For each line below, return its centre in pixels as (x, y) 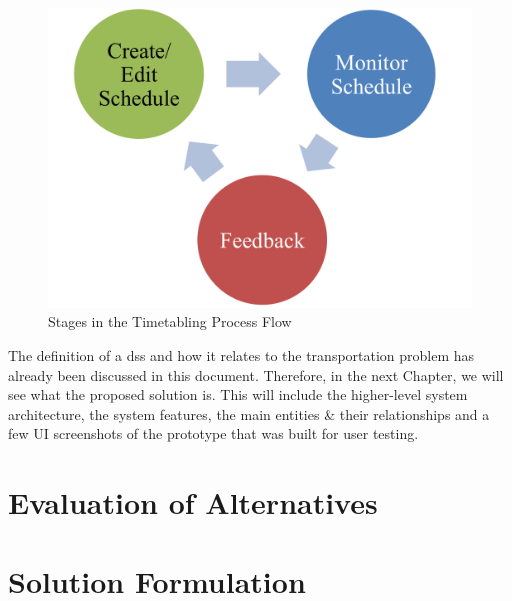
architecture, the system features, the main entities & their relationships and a (249, 413)
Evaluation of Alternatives (193, 502)
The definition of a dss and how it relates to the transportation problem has (241, 354)
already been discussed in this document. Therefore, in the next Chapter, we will (256, 374)
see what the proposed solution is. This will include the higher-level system (238, 394)
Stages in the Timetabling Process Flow (170, 321)
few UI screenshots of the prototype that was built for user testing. (213, 433)
